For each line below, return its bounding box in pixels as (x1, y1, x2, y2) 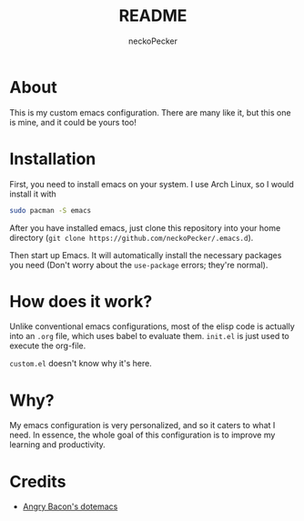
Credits (9, 471, 66, 492)
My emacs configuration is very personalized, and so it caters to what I (9, 420, 276, 431)
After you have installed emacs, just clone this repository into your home (9, 222, 281, 233)
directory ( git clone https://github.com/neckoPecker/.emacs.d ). (9, 232, 254, 243)
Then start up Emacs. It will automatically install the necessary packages (9, 249, 282, 260)
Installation (9, 148, 96, 169)
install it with (9, 188, 56, 199)
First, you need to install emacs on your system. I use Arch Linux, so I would (9, 178, 294, 189)
